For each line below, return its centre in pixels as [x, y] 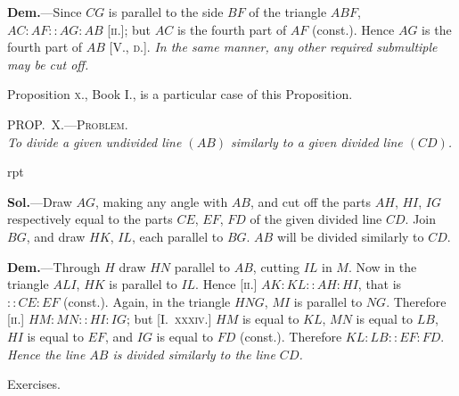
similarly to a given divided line [317, 141]
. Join [421, 219]
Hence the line [46, 354]
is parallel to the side [166, 12]
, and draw [56, 236]
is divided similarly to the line [194, 354]
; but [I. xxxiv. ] [169, 319]
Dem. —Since [45, 12]
